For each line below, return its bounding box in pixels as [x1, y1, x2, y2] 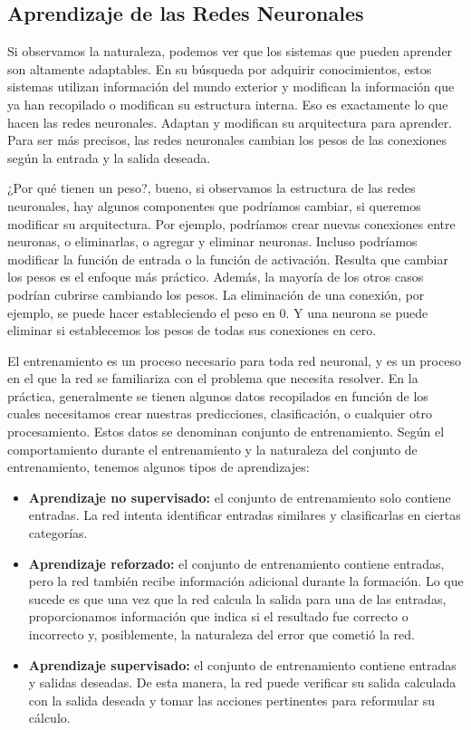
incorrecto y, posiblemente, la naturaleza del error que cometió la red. [28, 625, 415, 644]
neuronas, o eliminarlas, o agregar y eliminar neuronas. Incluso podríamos [7, 232, 418, 251]
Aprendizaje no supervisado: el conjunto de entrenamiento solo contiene [28, 487, 451, 506]
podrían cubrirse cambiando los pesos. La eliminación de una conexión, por [7, 284, 425, 303]
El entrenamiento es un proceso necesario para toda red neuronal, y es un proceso [7, 351, 461, 370]
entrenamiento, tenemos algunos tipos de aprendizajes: [7, 457, 310, 476]
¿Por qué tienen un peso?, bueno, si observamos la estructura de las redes [7, 178, 416, 197]
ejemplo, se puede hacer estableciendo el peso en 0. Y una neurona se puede [7, 303, 428, 322]
